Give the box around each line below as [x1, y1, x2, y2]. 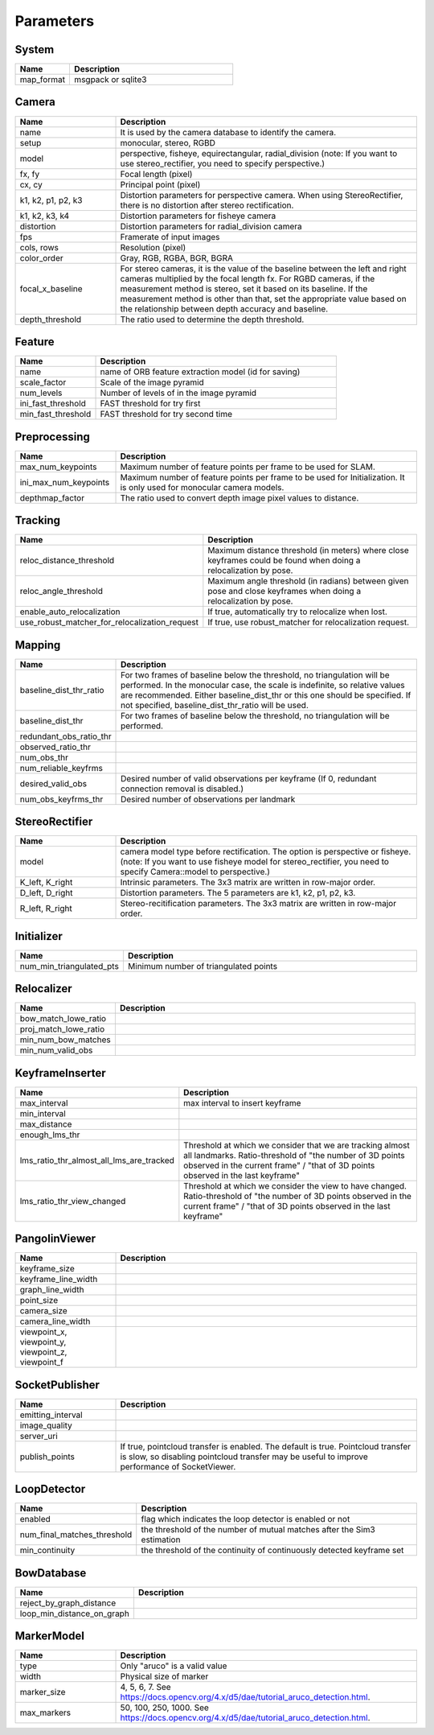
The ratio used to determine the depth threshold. [120, 314, 305, 325]
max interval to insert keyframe [183, 1097, 301, 1108]
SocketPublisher [14, 1378, 100, 1391]
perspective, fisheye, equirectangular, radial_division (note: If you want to [120, 147, 398, 159]
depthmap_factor [19, 492, 84, 503]
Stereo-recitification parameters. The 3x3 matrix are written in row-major [120, 898, 397, 909]
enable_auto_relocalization [19, 606, 121, 617]
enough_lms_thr [19, 1129, 80, 1140]
